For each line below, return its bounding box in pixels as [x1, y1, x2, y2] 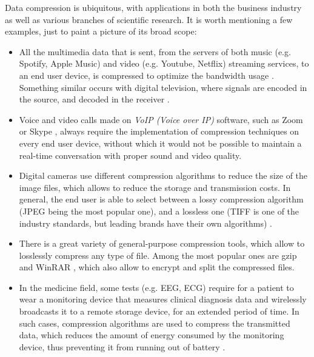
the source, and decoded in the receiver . [19, 93, 170, 105]
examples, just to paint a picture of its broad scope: [5, 25, 197, 38]
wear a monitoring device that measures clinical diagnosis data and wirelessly [19, 293, 307, 305]
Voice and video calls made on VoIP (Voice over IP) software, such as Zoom [19, 113, 303, 125]
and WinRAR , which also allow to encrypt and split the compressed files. [19, 261, 295, 273]
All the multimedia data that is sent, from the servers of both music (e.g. [19, 45, 291, 58]
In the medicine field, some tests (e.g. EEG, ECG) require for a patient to [19, 281, 294, 293]
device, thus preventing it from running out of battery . [19, 340, 225, 353]
